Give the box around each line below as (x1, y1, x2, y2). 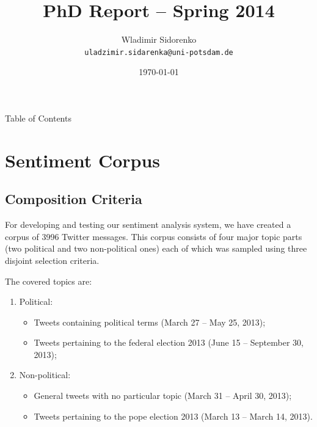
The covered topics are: (5, 274, 92, 287)
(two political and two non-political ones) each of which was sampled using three (5, 242, 307, 255)
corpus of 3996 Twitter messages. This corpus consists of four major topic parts (5, 230, 302, 243)
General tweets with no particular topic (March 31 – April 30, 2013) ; (34, 389, 292, 402)
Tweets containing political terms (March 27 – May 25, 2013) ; (34, 315, 266, 328)
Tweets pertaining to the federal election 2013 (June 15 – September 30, (34, 336, 304, 349)
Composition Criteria (5, 189, 142, 208)
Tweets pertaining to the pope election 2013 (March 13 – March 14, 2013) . (34, 409, 313, 422)
